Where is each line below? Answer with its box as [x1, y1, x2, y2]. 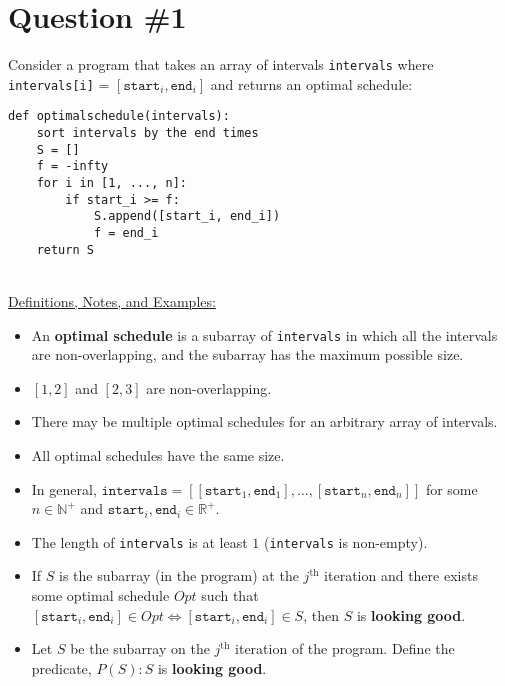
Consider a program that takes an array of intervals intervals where [8, 54, 434, 75]
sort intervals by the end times [36, 126, 259, 141]
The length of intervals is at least [31, 531, 248, 552]
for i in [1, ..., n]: [36, 176, 187, 191]
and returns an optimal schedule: [210, 73, 413, 94]
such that [201, 585, 259, 605]
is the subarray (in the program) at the [59, 565, 299, 586]
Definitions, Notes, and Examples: [8, 290, 216, 311]
